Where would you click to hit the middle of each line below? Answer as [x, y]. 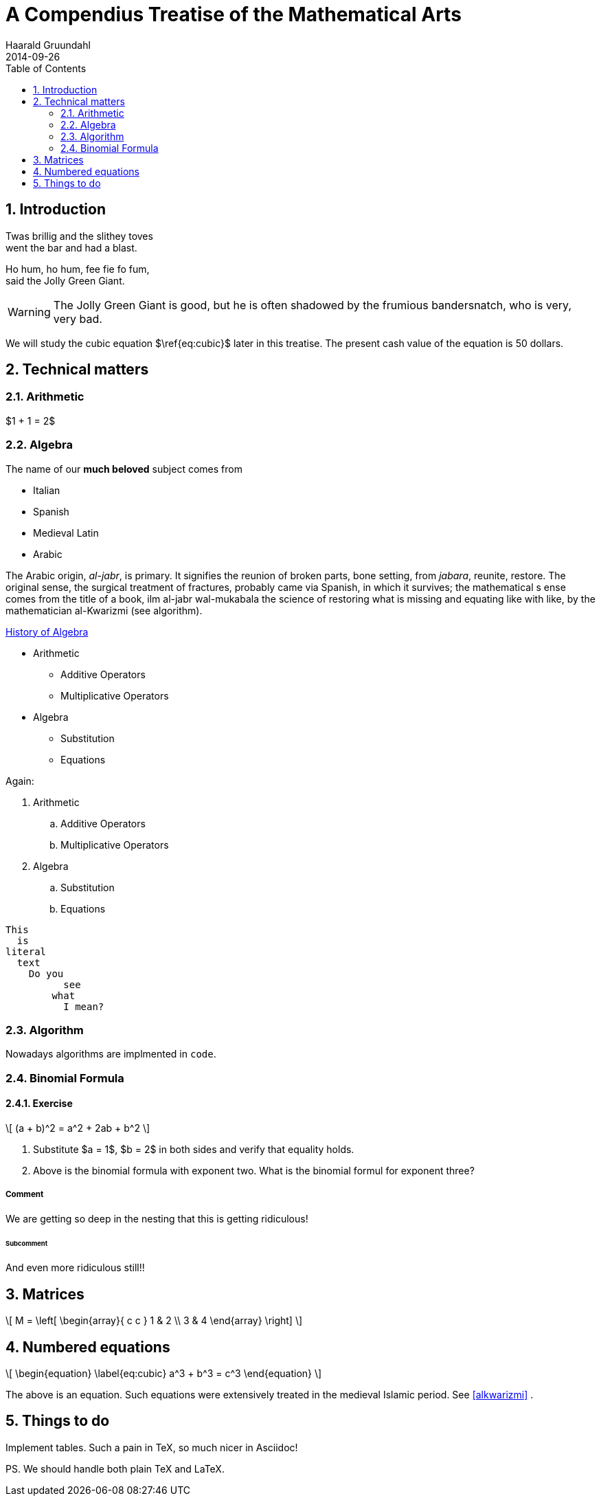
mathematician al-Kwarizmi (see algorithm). [104, 610]
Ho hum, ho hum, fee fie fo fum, [78, 269]
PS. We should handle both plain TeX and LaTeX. [115, 1468]
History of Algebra [47, 631]
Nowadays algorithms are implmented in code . [111, 1054]
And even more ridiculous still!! [75, 1268]
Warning [29, 312]
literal [26, 951]
